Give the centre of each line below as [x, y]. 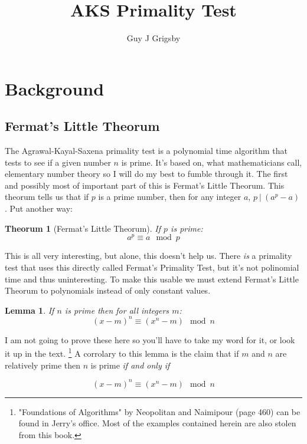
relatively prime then [43, 365]
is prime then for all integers [117, 310]
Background [55, 88]
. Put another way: [39, 208]
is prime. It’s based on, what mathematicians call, [212, 162]
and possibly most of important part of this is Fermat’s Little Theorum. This [145, 185]
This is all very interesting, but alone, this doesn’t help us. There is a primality [148, 256]
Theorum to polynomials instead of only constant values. [108, 290]
